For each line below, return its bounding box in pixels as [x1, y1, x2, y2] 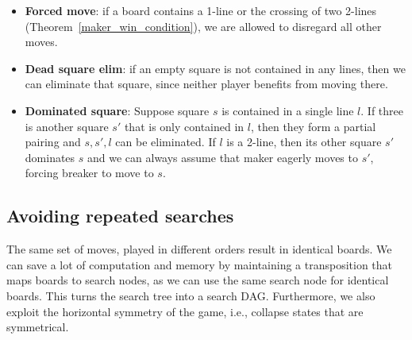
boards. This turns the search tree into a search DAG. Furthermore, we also [6, 287, 375, 303]
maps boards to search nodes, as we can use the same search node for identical [6, 272, 389, 288]
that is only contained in [124, 118, 245, 134]
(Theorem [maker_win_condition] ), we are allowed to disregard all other [25, 17, 382, 34]
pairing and [25, 133, 81, 150]
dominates [25, 149, 75, 165]
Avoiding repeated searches [6, 203, 234, 228]
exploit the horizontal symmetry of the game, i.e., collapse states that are [6, 303, 364, 319]
